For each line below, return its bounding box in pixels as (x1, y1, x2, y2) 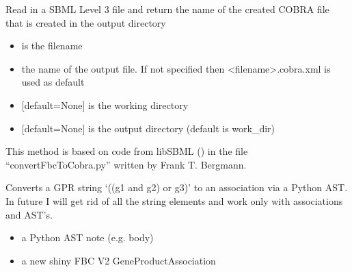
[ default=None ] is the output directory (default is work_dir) (21, 121, 275, 135)
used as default (21, 75, 85, 89)
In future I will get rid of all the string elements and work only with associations (5, 193, 343, 208)
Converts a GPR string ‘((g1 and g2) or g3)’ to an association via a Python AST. (5, 180, 348, 195)
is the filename (21, 38, 83, 53)
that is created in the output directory (5, 15, 166, 29)
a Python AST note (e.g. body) (21, 230, 154, 245)
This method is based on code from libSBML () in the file (5, 144, 248, 158)
